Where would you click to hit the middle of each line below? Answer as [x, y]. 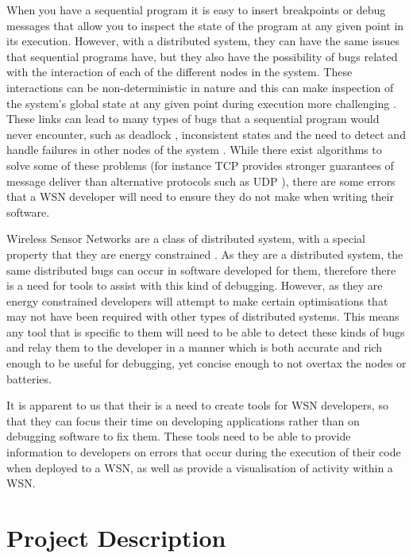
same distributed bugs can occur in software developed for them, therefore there [201, 269]
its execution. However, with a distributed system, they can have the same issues [203, 41]
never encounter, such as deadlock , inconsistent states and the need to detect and [206, 134]
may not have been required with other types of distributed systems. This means [203, 316]
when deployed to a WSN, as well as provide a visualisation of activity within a [200, 467]
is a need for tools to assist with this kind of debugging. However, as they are [195, 285]
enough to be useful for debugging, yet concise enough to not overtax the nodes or [206, 363]
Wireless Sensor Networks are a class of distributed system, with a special [186, 239]
